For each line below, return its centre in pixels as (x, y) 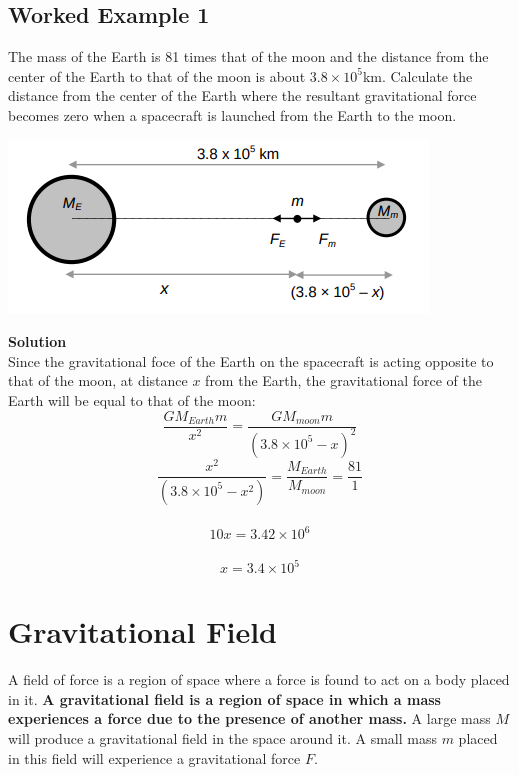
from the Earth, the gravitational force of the (343, 380)
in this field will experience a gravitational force (154, 757)
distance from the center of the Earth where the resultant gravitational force (242, 95)
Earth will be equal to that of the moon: (132, 399)
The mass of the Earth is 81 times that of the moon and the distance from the (248, 56)
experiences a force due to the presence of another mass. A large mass (249, 718)
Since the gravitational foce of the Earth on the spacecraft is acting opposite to (251, 360)
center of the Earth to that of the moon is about (157, 75)
